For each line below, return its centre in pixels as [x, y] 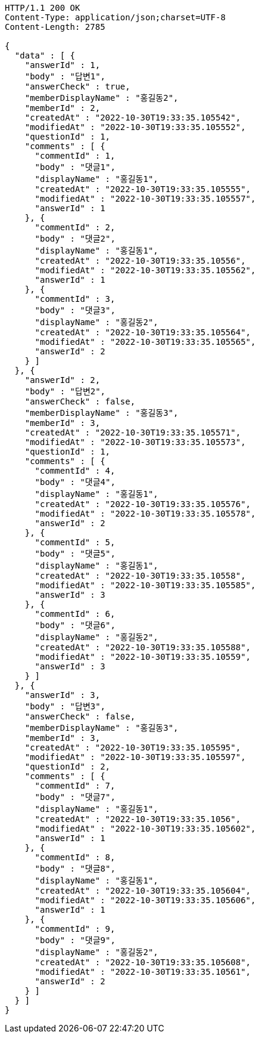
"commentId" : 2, [75, 227]
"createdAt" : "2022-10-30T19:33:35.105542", [133, 118]
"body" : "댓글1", [75, 167]
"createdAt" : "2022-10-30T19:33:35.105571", [133, 432]
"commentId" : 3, [75, 299]
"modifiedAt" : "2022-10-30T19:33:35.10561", [143, 972]
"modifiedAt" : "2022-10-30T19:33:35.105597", [135, 757]
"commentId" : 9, [75, 929]
